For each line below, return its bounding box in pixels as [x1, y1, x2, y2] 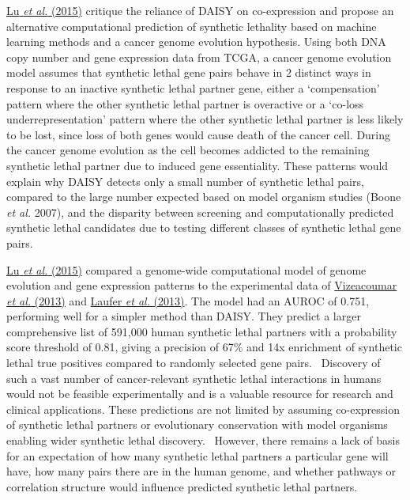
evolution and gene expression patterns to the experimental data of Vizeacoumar [6, 277, 397, 294]
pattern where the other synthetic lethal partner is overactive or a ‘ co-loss [6, 95, 364, 112]
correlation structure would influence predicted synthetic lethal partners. [6, 478, 358, 494]
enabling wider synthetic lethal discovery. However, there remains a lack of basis [6, 432, 400, 449]
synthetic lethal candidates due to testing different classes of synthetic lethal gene [6, 219, 401, 236]
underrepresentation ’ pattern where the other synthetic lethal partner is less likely [6, 111, 404, 127]
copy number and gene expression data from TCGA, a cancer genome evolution [6, 48, 392, 65]
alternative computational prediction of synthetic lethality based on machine [6, 17, 377, 34]
